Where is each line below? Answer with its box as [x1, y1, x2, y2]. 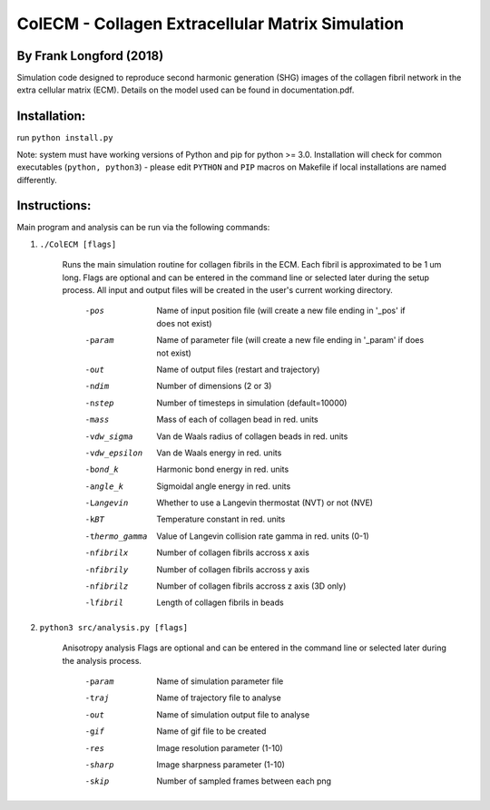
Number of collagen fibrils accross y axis [156, 563, 310, 575]
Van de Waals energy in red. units [156, 447, 282, 458]
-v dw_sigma [84, 431, 133, 442]
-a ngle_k [84, 481, 124, 492]
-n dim [84, 381, 110, 392]
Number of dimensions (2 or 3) [156, 381, 272, 392]
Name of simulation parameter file [156, 676, 284, 687]
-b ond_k [84, 464, 120, 475]
